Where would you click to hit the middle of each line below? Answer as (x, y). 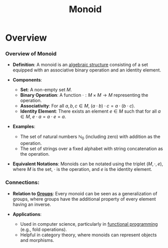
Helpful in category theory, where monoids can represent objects (89, 235)
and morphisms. (37, 240)
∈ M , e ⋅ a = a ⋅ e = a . (43, 117)
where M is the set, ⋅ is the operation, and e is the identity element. (82, 169)
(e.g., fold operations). (43, 229)
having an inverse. (32, 204)
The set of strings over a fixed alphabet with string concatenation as (92, 149)
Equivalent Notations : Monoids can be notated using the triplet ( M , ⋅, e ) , (88, 164)
